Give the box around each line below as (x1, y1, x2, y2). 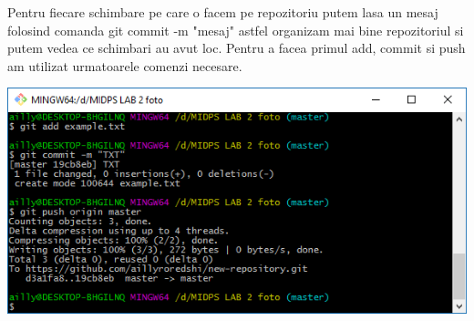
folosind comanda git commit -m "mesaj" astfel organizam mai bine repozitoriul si (7, 20, 464, 39)
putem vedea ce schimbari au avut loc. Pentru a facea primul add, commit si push (7, 38, 466, 57)
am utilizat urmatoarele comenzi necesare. (7, 56, 242, 75)
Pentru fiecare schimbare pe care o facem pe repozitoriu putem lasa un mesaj (7, 3, 438, 21)
